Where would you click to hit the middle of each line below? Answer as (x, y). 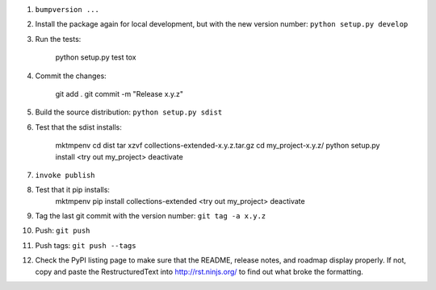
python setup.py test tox (96, 57)
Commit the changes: (71, 76)
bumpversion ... (67, 9)
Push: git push (63, 230)
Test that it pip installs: (73, 190)
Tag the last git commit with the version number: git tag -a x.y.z (151, 216)
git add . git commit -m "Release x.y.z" (119, 93)
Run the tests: (58, 39)
